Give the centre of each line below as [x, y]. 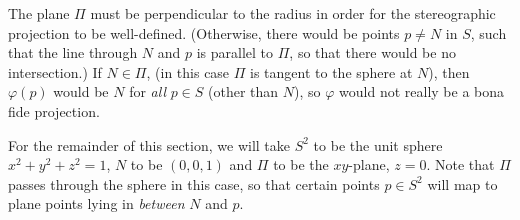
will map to [462, 183]
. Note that [460, 164]
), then [449, 71]
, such [488, 32]
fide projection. [54, 110]
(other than [243, 91]
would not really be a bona [421, 91]
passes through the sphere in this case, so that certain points [194, 183]
